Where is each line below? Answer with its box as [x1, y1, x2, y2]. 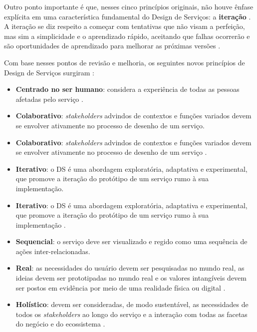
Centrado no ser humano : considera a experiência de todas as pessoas [15, 84, 240, 94]
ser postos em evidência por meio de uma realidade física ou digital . [15, 282, 226, 293]
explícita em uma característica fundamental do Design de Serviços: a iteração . [4, 11, 251, 21]
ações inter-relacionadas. [15, 246, 90, 256]
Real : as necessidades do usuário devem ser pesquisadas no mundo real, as [15, 263, 245, 273]
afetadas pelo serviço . [15, 93, 83, 104]
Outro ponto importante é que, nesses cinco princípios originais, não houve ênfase [4, 1, 254, 11]
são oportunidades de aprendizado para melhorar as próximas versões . [4, 40, 221, 51]
